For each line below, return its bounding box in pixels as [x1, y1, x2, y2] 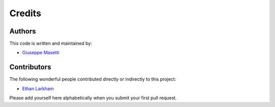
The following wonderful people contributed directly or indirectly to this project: [9, 76, 177, 82]
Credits [9, 8, 42, 19]
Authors [9, 27, 36, 35]
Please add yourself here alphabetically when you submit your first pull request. [9, 95, 177, 101]
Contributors [9, 63, 51, 72]
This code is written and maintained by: [9, 41, 92, 47]
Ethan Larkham [22, 85, 54, 91]
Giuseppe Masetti [22, 50, 60, 56]
